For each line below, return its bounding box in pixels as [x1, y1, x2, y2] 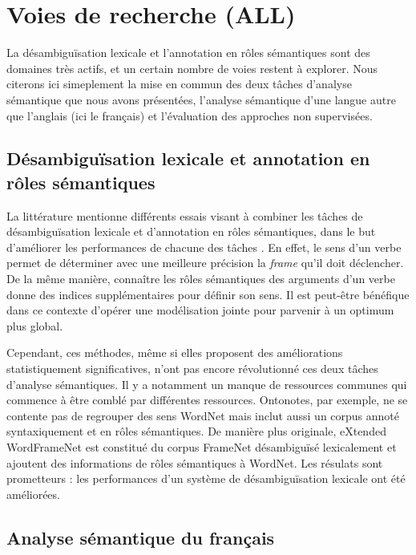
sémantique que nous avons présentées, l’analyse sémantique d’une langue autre [6, 91, 396, 107]
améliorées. [6, 485, 60, 502]
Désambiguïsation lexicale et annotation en [6, 146, 370, 171]
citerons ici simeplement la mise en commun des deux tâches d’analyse [6, 75, 352, 92]
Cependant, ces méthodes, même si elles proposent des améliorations [6, 344, 343, 361]
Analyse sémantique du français [6, 525, 275, 549]
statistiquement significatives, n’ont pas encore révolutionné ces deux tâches [6, 360, 378, 377]
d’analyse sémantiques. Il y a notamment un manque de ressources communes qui [6, 375, 407, 392]
